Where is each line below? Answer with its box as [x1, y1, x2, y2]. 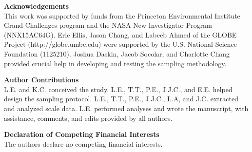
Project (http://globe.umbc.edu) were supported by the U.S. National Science [4, 39, 237, 49]
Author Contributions [4, 75, 79, 85]
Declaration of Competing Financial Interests [4, 129, 159, 139]
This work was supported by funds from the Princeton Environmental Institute [4, 10, 240, 20]
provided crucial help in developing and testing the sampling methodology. [4, 58, 227, 68]
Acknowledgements [4, 1, 69, 11]
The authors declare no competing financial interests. [4, 138, 163, 149]
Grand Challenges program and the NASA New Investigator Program [4, 20, 212, 30]
